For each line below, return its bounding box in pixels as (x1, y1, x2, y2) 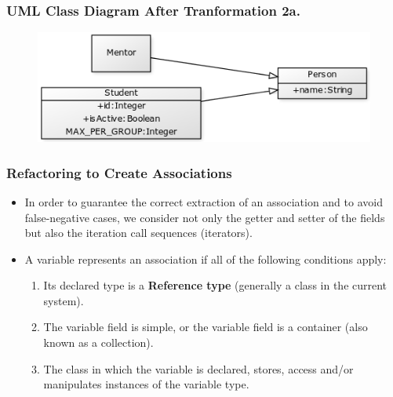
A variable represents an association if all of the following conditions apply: (24, 250, 387, 267)
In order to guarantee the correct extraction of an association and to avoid (24, 193, 383, 209)
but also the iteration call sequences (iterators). (24, 224, 253, 241)
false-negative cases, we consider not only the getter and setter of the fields (24, 209, 385, 225)
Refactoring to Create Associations (6, 162, 232, 182)
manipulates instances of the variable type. (43, 376, 249, 392)
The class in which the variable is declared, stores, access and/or (43, 360, 354, 377)
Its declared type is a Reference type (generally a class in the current (43, 277, 388, 293)
